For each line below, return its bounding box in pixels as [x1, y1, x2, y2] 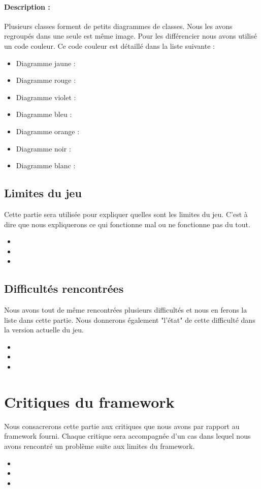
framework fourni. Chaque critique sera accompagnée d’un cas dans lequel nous [4, 431, 251, 441]
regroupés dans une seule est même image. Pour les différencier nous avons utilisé [4, 30, 257, 41]
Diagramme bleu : [16, 109, 72, 119]
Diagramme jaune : [16, 57, 76, 68]
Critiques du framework [4, 391, 175, 412]
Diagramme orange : [16, 126, 80, 136]
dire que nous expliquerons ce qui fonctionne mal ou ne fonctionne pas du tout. [4, 219, 250, 229]
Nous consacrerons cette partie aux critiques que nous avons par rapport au [4, 420, 240, 431]
